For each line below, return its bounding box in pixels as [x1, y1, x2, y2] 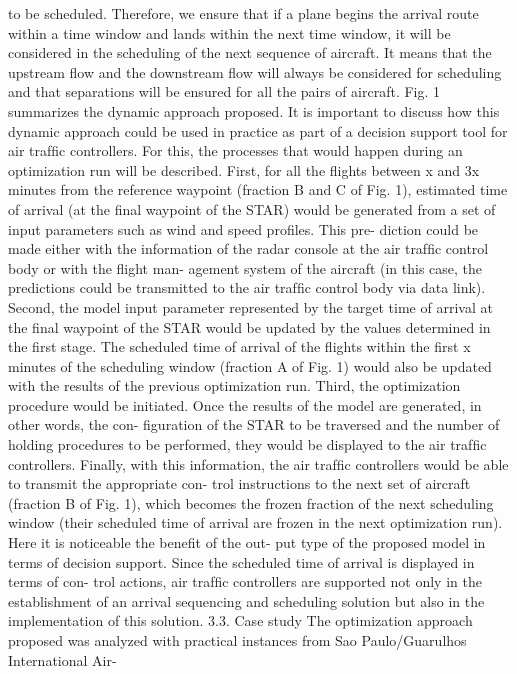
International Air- [8, 649, 117, 670]
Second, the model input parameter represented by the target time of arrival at [8, 296, 493, 317]
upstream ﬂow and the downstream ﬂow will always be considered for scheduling [8, 61, 502, 82]
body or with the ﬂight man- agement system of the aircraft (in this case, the [8, 257, 483, 278]
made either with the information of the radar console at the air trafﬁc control [8, 238, 489, 259]
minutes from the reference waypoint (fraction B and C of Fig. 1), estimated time [8, 179, 508, 200]
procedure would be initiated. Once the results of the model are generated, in [8, 394, 482, 415]
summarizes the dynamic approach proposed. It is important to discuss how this [8, 100, 500, 121]
